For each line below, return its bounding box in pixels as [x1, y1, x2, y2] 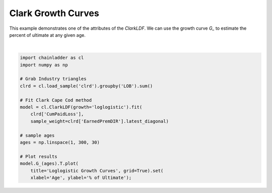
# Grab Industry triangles [20, 76, 87, 82]
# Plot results [20, 154, 57, 159]
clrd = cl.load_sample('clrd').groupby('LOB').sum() [20, 83, 153, 89]
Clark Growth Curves [9, 8, 99, 19]
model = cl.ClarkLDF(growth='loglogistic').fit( [20, 104, 143, 110]
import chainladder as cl [20, 55, 84, 60]
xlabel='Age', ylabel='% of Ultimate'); [30, 174, 132, 180]
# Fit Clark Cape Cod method [20, 97, 92, 103]
